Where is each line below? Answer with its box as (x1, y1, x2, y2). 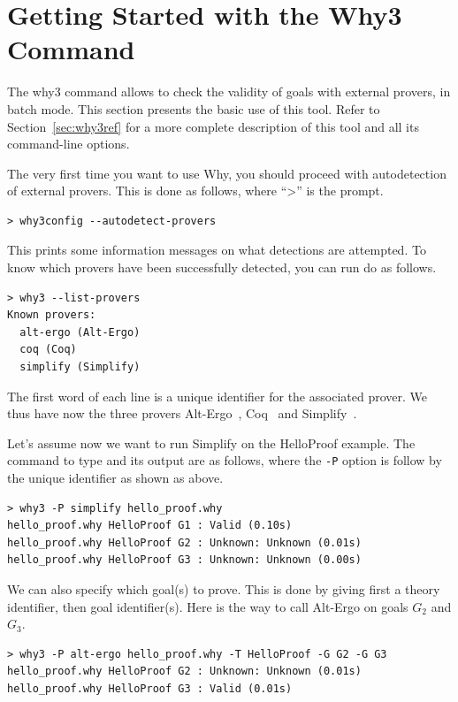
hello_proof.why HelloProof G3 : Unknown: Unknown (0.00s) (7, 553, 362, 567)
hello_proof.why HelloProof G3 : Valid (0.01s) (7, 683, 293, 695)
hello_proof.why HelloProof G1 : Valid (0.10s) (7, 519, 293, 532)
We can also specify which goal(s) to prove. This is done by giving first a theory (7, 580, 440, 599)
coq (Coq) (19, 343, 77, 356)
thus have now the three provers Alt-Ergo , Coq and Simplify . (7, 404, 357, 423)
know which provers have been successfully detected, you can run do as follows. (7, 258, 437, 277)
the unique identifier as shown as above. (7, 469, 224, 487)
